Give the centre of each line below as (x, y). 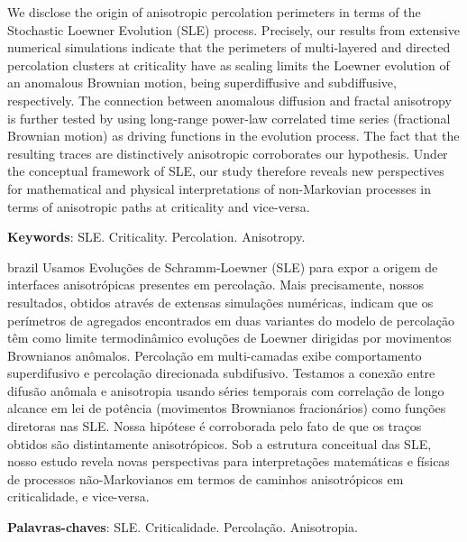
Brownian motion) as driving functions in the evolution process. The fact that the (233, 136)
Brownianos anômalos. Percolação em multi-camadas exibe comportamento (215, 355)
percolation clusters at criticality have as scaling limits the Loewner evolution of (229, 64)
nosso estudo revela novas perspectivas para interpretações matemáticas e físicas (229, 461)
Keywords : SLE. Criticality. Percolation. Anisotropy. (156, 237)
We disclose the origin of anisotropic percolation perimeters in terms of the (214, 12)
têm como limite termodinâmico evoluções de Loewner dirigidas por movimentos (229, 338)
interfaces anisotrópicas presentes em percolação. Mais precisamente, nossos (216, 285)
